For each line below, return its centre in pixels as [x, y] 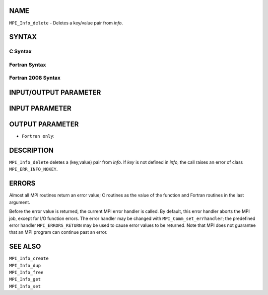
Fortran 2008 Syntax [35, 78]
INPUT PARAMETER [40, 109]
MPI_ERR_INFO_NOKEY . [33, 169]
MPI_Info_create [29, 258]
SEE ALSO [25, 246]
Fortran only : [38, 136]
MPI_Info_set [25, 286]
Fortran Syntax [28, 65]
